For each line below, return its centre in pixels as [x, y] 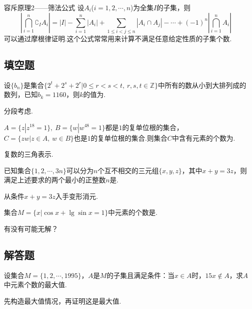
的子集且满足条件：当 [140, 275]
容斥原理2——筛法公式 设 [44, 7]
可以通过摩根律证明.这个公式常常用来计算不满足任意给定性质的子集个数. [118, 38]
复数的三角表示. [29, 154]
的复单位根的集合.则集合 [129, 138]
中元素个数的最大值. [35, 285]
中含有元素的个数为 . [204, 138]
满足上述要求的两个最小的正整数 [55, 180]
